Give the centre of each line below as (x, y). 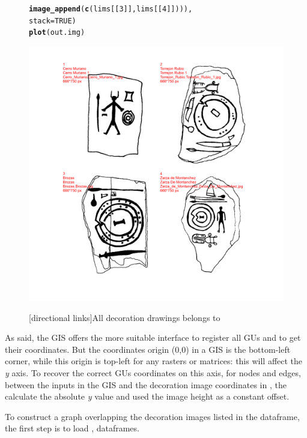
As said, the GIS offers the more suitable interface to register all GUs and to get (153, 337)
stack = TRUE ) (53, 21)
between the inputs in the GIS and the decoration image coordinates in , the (146, 384)
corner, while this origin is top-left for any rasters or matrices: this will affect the (154, 361)
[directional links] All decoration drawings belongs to (125, 317)
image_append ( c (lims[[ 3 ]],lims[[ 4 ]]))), (111, 9)
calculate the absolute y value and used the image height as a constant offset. (147, 396)
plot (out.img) (57, 33)
